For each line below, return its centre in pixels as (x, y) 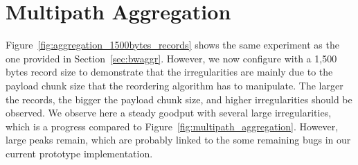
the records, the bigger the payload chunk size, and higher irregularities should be (179, 99)
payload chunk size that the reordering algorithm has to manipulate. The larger (174, 85)
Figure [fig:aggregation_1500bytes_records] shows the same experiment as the (172, 45)
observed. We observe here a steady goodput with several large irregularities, (169, 113)
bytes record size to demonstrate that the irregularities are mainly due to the (169, 72)
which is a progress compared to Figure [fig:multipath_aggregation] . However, (172, 126)
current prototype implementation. (79, 153)
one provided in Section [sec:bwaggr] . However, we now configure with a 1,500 (171, 58)
